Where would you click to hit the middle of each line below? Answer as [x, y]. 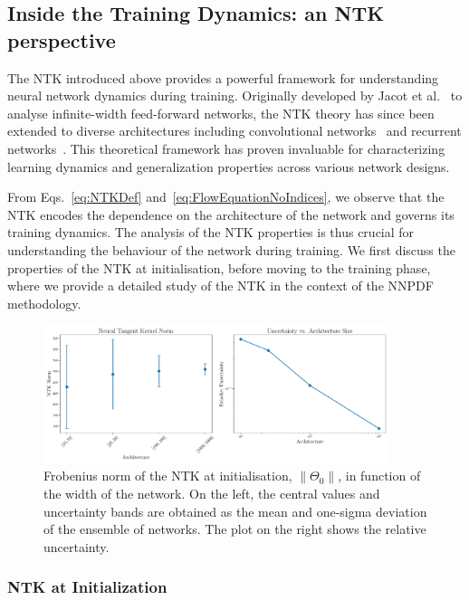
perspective [62, 39]
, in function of [379, 476]
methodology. [44, 303]
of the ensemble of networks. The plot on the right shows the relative [235, 529]
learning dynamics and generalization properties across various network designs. [229, 166]
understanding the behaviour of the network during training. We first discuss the [231, 249]
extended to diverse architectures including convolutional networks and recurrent [234, 131]
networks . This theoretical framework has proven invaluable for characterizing [226, 148]
